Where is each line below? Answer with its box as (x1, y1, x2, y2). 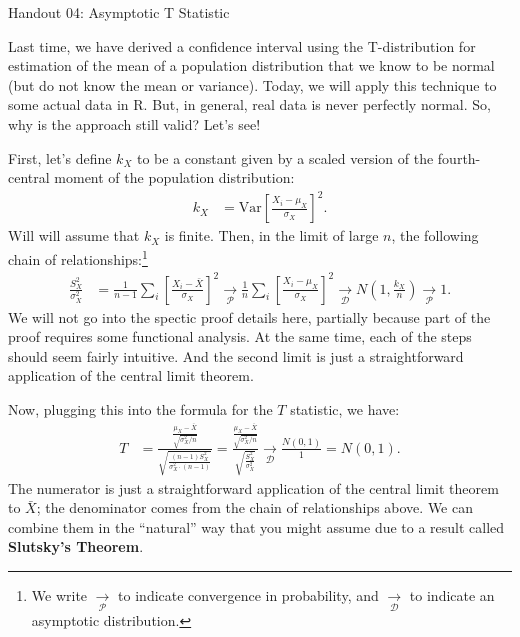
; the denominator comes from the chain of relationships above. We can (36, 497, 473, 518)
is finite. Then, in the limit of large (164, 225, 379, 246)
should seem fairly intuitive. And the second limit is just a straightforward (8, 345, 464, 366)
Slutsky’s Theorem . (8, 536, 144, 557)
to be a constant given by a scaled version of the (136, 147, 434, 168)
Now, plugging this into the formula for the (8, 399, 273, 420)
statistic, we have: (290, 399, 400, 420)
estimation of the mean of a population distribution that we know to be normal (8, 55, 495, 76)
